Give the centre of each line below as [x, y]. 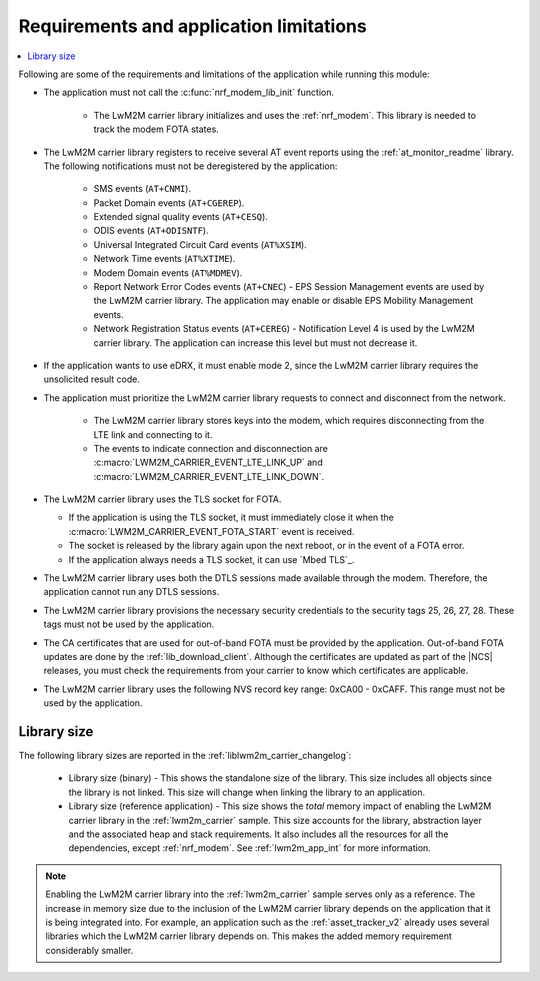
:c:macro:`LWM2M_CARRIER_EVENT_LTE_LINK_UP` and [208, 462]
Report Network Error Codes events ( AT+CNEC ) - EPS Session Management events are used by [289, 287]
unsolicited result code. [91, 379]
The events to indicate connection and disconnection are [211, 448]
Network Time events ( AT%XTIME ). [164, 259]
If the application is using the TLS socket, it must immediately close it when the [231, 517]
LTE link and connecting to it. [153, 434]
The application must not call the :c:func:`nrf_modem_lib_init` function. [189, 92]
